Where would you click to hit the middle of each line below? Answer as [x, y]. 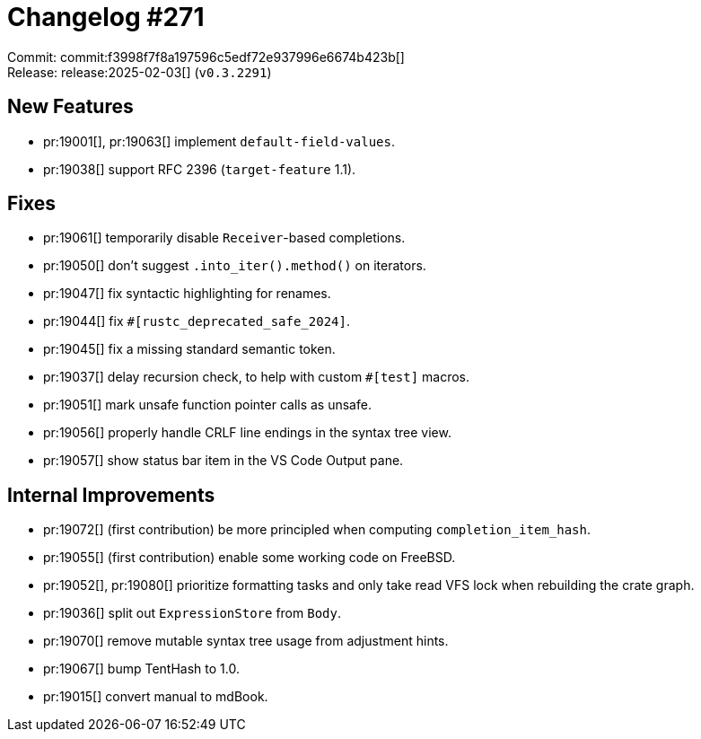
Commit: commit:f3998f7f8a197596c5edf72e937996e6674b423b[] [206, 57]
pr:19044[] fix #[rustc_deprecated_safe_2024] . [197, 321]
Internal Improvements [111, 495]
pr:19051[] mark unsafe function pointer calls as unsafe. [207, 405]
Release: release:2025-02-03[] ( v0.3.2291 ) [140, 72]
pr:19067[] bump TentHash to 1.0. [141, 669]
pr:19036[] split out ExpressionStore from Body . [192, 613]
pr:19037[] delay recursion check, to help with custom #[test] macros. [257, 377]
